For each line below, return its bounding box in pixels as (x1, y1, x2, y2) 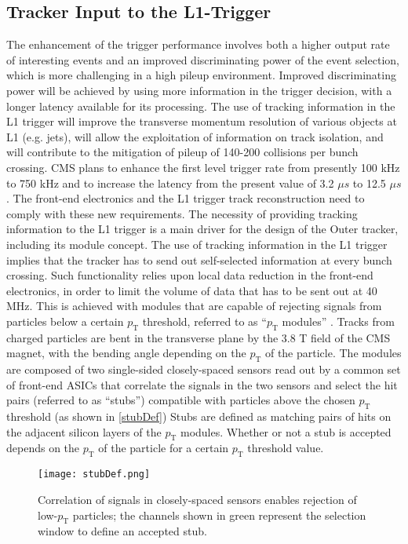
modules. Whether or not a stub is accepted (180, 423, 392, 440)
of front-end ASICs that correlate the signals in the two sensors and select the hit (6, 376, 398, 392)
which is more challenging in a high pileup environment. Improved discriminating (6, 67, 396, 83)
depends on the (6, 440, 80, 456)
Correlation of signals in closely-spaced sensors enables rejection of (38, 491, 357, 507)
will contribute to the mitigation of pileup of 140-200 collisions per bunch (6, 144, 359, 160)
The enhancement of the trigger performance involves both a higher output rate (6, 36, 390, 53)
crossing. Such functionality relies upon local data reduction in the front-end (6, 267, 373, 283)
